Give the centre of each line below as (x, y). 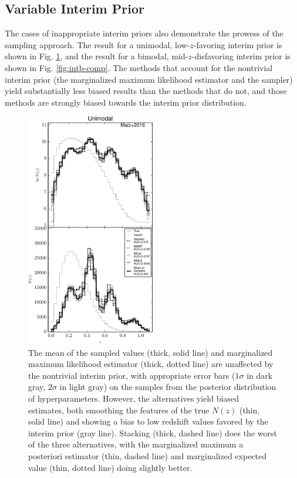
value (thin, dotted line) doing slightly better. (110, 467)
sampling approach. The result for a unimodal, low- (97, 44)
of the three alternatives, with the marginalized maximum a (136, 444)
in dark (260, 375)
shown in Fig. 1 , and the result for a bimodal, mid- (97, 56)
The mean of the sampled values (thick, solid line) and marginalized (151, 352)
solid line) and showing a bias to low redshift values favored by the (148, 421)
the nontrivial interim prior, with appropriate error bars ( (132, 375)
